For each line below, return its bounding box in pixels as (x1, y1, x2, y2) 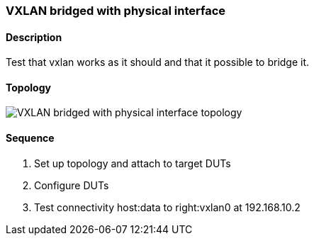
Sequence (6, 132, 55, 145)
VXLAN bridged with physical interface (6, 4, 226, 18)
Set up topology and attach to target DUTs (34, 157, 231, 169)
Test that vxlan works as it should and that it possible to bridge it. (6, 56, 310, 69)
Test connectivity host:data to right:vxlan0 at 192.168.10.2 (34, 201, 301, 213)
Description (6, 30, 62, 43)
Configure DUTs (34, 179, 109, 191)
